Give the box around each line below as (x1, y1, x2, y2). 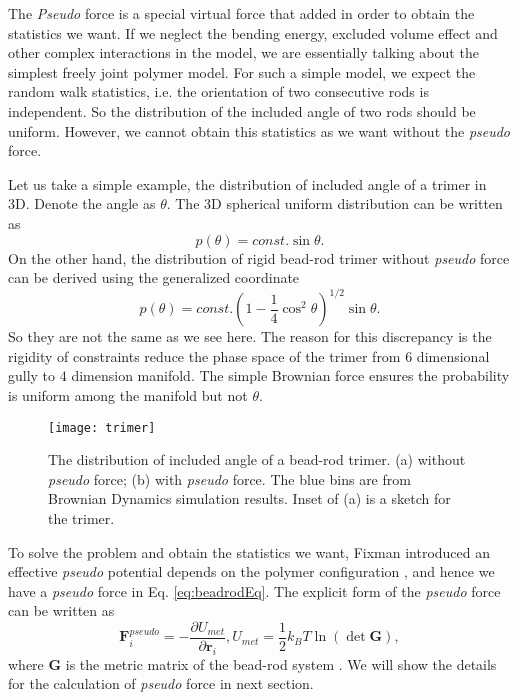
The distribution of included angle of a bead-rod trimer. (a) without (48, 449, 466, 470)
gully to (8, 365, 56, 386)
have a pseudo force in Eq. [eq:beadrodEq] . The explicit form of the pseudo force (8, 580, 501, 601)
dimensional (416, 345, 490, 366)
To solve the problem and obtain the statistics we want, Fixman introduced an (8, 541, 491, 562)
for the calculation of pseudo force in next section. (8, 673, 314, 694)
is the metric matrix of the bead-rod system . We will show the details (65, 653, 497, 674)
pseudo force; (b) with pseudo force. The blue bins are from (48, 468, 411, 489)
